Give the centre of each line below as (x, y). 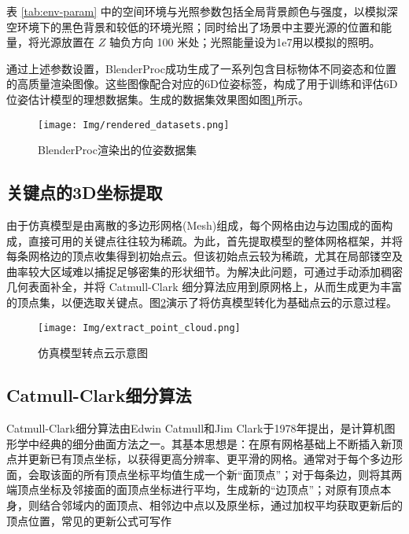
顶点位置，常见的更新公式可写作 (89, 520)
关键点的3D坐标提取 (85, 192)
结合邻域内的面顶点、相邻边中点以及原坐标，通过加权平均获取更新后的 (221, 505)
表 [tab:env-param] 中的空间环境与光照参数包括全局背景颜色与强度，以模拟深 (202, 11)
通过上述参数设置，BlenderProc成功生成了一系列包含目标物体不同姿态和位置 (201, 68)
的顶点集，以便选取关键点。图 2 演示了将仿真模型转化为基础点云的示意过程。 (202, 302)
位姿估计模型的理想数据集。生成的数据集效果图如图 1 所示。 (158, 99)
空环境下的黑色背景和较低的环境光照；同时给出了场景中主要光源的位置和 (193, 26)
